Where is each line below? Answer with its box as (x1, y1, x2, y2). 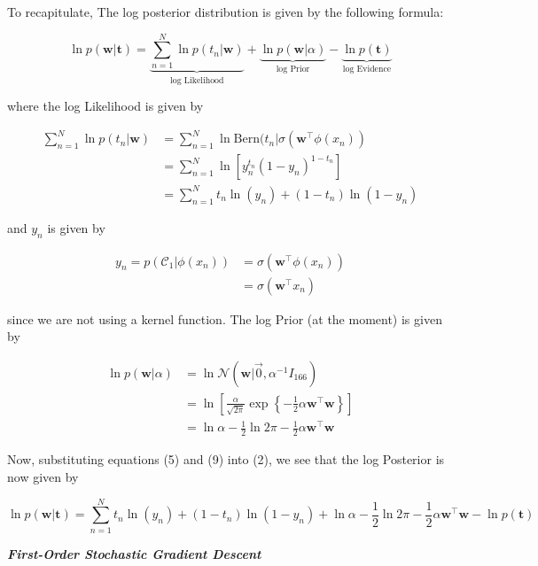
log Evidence (342, 65, 392, 74)
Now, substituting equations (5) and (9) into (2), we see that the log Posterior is (7, 450, 445, 469)
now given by (7, 467, 79, 485)
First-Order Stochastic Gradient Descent (7, 544, 261, 562)
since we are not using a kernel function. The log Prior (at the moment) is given (7, 309, 442, 328)
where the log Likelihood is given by (7, 97, 204, 115)
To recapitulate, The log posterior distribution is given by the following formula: (7, 3, 444, 20)
